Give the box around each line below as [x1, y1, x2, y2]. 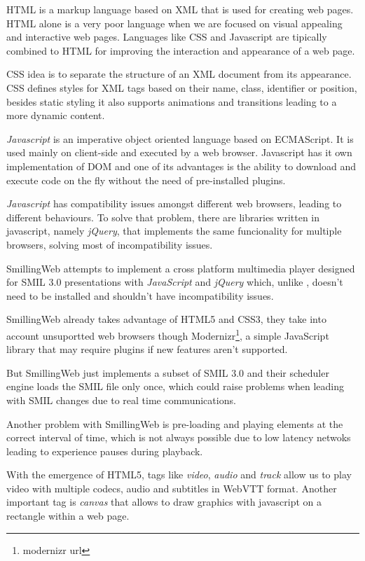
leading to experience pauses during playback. [6, 443, 203, 458]
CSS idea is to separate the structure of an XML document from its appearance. [6, 67, 352, 81]
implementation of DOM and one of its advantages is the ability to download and [6, 158, 357, 173]
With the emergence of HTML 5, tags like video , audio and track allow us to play [6, 467, 352, 482]
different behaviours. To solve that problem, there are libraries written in [6, 209, 320, 224]
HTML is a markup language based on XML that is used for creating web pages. [6, 2, 354, 16]
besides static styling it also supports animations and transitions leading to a [6, 94, 337, 109]
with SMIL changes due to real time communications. [6, 392, 236, 407]
